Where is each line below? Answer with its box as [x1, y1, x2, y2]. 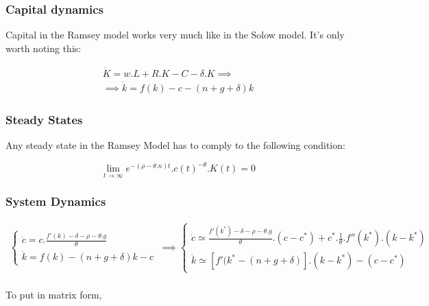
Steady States [5, 110, 83, 128]
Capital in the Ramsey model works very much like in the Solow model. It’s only [5, 27, 345, 42]
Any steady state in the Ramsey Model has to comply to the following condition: [5, 138, 345, 152]
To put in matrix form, [5, 287, 102, 302]
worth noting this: [5, 40, 82, 55]
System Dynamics [5, 193, 106, 210]
